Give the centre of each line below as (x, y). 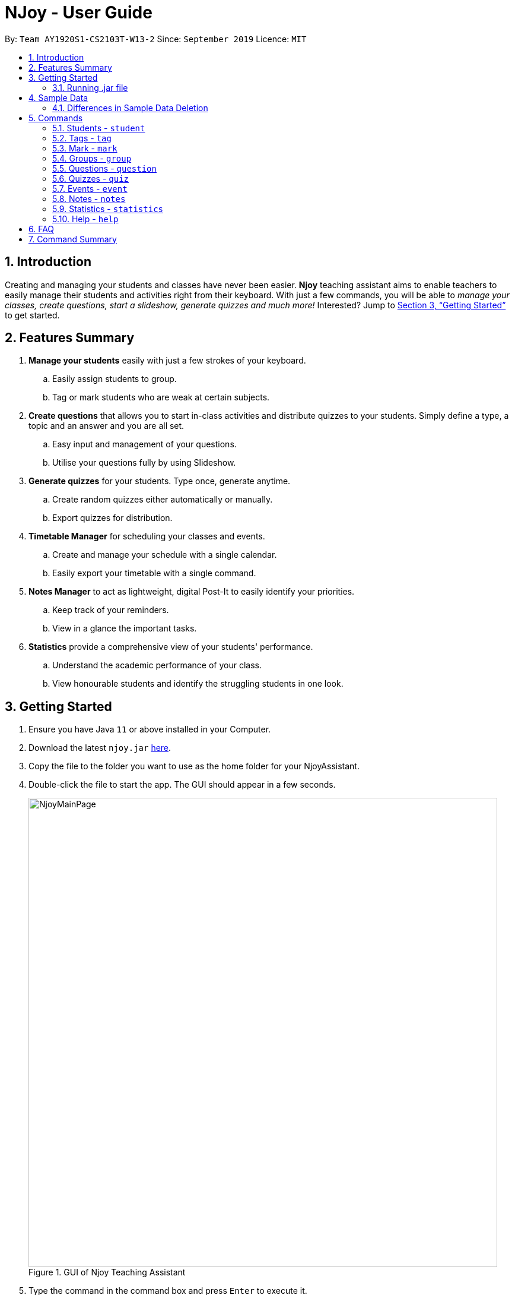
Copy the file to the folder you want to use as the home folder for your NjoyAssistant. (194, 766)
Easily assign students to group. (115, 379)
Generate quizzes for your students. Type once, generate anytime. (160, 481)
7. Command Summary (73, 239)
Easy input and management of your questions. (144, 444)
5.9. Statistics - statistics (108, 209)
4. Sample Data (58, 97)
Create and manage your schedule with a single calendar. (165, 555)
